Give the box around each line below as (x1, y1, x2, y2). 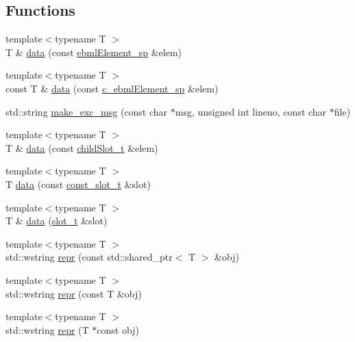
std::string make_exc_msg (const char (5, 104, 168, 118)
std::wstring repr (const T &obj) (5, 286, 142, 300)
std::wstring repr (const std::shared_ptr (5, 250, 173, 264)
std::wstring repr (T (5, 322, 89, 337)
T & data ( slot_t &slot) (5, 213, 108, 228)
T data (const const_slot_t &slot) (5, 176, 151, 191)
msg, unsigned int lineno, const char (175, 104, 327, 118)
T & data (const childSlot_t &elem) (5, 140, 158, 155)
